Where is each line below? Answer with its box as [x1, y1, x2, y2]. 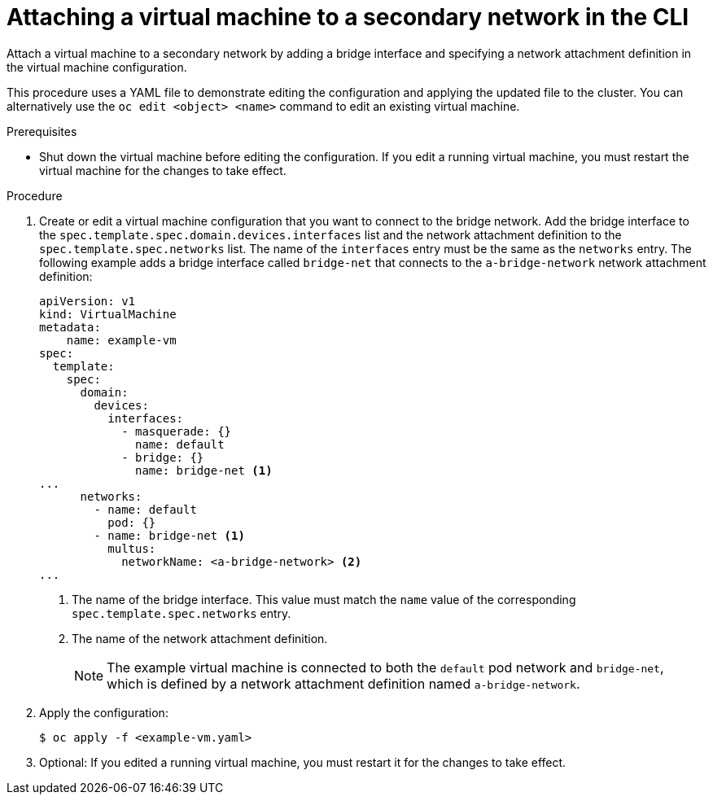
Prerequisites [7, 124, 77, 138]
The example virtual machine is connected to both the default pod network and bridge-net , [107, 659, 664, 676]
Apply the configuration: [39, 705, 168, 720]
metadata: [39, 320, 101, 334]
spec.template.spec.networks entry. [72, 606, 291, 620]
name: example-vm [66, 333, 177, 347]
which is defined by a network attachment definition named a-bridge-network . [107, 675, 580, 692]
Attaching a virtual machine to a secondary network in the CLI [7, 3, 689, 31]
